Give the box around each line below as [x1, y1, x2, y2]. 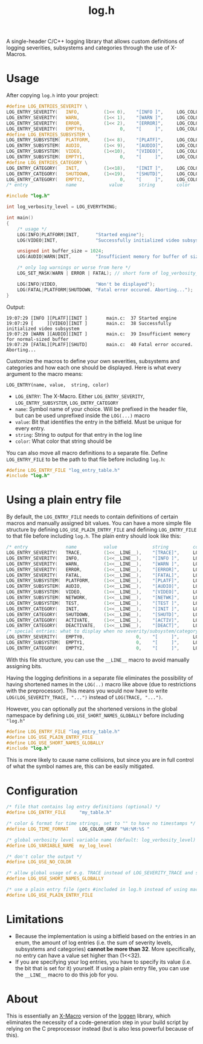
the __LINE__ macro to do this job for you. [14, 971, 118, 978]
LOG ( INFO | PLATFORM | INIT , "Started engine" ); [17, 231, 145, 237]
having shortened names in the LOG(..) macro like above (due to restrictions [6, 680, 196, 688]
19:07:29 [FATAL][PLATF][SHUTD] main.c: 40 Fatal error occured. [6, 341, 193, 347]
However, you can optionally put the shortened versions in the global [6, 705, 178, 712]
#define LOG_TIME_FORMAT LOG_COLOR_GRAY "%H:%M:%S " [6, 826, 150, 832]
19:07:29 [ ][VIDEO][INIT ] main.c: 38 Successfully [6, 320, 172, 326]
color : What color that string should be [14, 437, 112, 445]
